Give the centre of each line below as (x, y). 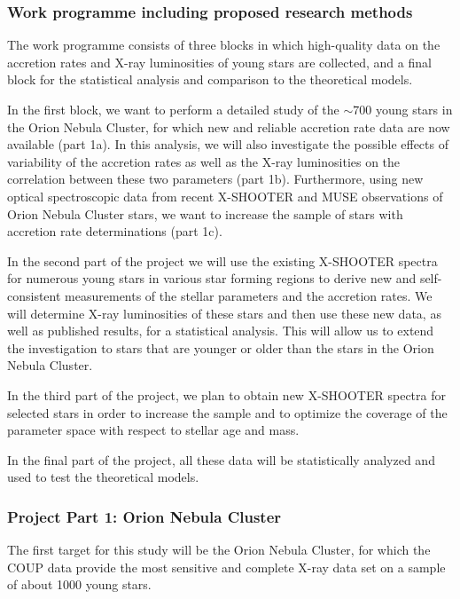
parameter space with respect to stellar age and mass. (153, 430)
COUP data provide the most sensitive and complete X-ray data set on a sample (226, 567)
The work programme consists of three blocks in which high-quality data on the (224, 45)
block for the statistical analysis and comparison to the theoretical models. (210, 79)
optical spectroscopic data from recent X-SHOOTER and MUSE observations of (225, 196)
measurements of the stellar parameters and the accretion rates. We (249, 295)
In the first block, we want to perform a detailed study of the (173, 109)
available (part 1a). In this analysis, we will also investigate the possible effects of (228, 144)
